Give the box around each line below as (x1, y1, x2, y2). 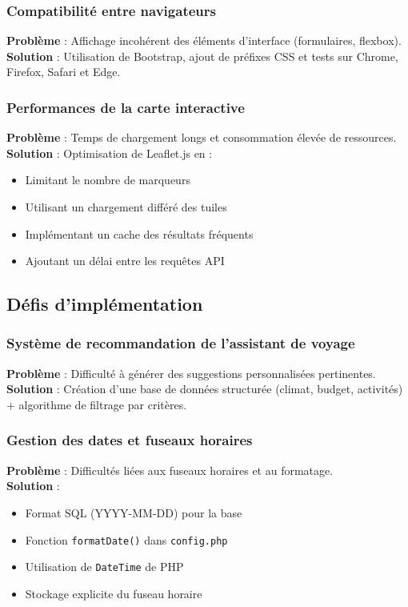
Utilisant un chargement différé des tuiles (25, 199, 227, 215)
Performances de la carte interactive (6, 97, 245, 117)
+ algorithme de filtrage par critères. (6, 396, 187, 412)
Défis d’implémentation (6, 291, 203, 316)
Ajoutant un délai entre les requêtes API (25, 252, 225, 269)
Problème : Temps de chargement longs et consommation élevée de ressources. (6, 129, 397, 146)
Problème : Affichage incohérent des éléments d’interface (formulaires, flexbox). (6, 32, 402, 49)
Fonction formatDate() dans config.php (25, 531, 228, 548)
